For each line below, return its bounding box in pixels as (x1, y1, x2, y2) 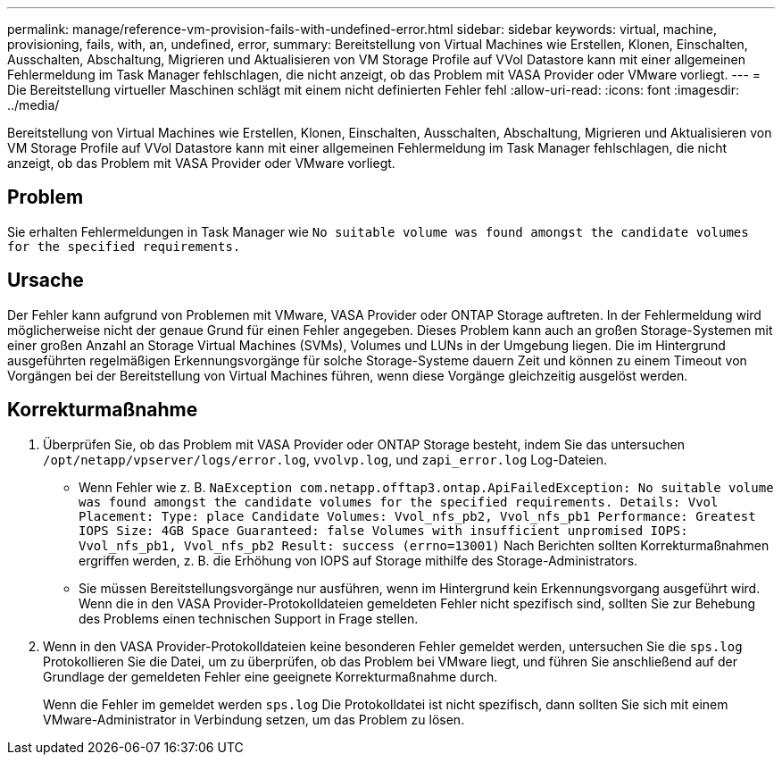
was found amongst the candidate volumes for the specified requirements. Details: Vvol (79, 494, 719, 509)
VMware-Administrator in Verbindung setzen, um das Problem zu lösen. (43, 711, 465, 727)
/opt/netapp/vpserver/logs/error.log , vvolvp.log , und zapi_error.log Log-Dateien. (43, 451, 608, 467)
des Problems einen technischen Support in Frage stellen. (79, 610, 419, 626)
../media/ (7, 97, 60, 113)
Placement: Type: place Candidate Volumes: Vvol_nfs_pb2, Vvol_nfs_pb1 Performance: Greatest (79, 508, 756, 523)
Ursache (7, 269, 84, 292)
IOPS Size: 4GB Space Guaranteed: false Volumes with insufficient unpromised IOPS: (79, 523, 688, 538)
